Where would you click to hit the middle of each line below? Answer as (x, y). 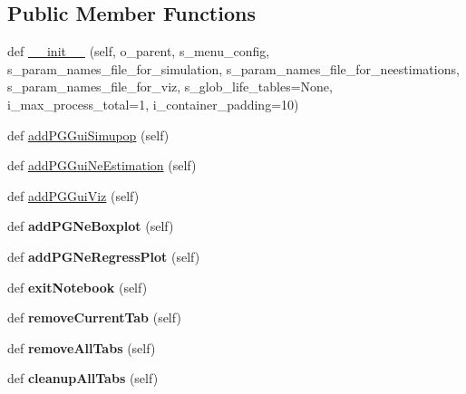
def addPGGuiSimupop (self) (88, 135)
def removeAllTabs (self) (82, 347)
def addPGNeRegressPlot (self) (104, 256)
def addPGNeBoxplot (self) (91, 226)
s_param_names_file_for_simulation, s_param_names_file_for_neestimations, (233, 68)
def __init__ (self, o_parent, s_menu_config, (139, 51)
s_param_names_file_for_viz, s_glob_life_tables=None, (170, 86)
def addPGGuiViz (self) (73, 195)
